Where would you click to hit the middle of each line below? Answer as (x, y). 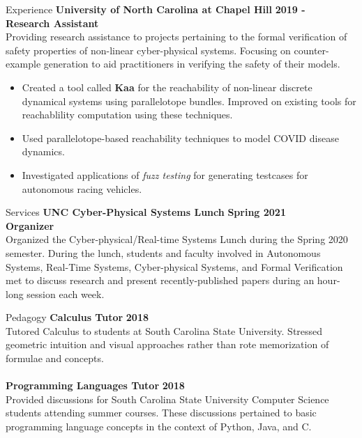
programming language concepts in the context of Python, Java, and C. (159, 427)
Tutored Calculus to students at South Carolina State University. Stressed (164, 330)
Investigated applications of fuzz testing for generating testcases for (165, 174)
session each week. (66, 294)
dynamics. (43, 151)
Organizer (30, 225)
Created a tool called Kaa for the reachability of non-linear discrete (167, 87)
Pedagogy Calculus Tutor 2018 (77, 317)
